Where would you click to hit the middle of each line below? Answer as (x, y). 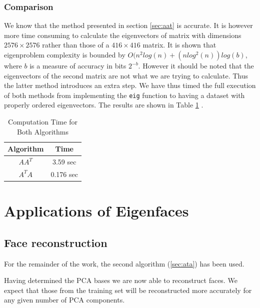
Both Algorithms (42, 131)
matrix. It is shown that (179, 45)
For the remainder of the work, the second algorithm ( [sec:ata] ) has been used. (124, 263)
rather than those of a (76, 45)
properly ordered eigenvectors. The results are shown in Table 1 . (104, 105)
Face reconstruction (56, 242)
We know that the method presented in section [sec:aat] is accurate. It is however (128, 25)
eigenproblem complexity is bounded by (65, 54)
